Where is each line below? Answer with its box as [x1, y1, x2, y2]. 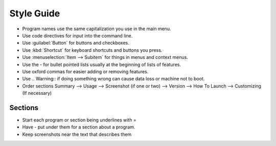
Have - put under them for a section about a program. [22, 124, 135, 130]
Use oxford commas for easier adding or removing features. [22, 68, 149, 74]
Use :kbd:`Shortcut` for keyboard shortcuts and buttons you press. [22, 47, 163, 53]
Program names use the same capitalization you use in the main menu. [22, 26, 171, 32]
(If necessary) [22, 90, 52, 96]
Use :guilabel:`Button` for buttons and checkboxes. [22, 40, 130, 46]
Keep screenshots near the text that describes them [22, 131, 132, 137]
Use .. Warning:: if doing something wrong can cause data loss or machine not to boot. [22, 76, 205, 82]
